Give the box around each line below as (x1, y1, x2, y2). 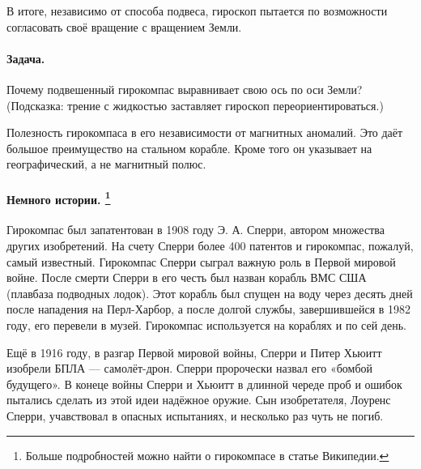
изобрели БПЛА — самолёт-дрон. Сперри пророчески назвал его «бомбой (6, 360, 373, 377)
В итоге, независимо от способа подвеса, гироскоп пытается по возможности (6, 2, 388, 19)
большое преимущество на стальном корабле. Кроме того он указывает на (6, 139, 372, 156)
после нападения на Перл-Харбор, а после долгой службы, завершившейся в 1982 (6, 301, 411, 318)
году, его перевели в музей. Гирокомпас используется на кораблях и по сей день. (6, 316, 406, 333)
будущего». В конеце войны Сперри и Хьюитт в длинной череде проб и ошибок (6, 375, 402, 392)
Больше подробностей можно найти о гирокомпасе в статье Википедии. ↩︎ (25, 446, 389, 463)
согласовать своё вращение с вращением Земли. (6, 18, 242, 35)
